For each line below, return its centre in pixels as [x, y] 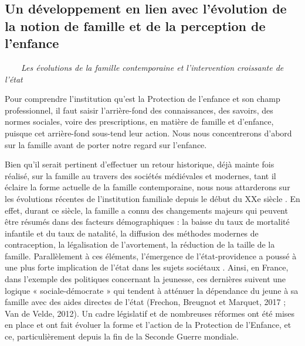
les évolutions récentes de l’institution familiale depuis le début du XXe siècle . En [152, 198]
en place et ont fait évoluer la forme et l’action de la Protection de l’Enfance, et [148, 325]
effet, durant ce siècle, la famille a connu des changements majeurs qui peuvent [146, 210]
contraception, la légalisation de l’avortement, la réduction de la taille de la [140, 244]
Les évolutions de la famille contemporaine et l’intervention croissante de [152, 67]
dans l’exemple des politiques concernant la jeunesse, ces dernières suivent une [145, 279]
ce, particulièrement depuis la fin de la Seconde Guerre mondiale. [122, 336]
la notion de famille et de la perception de [135, 25]
